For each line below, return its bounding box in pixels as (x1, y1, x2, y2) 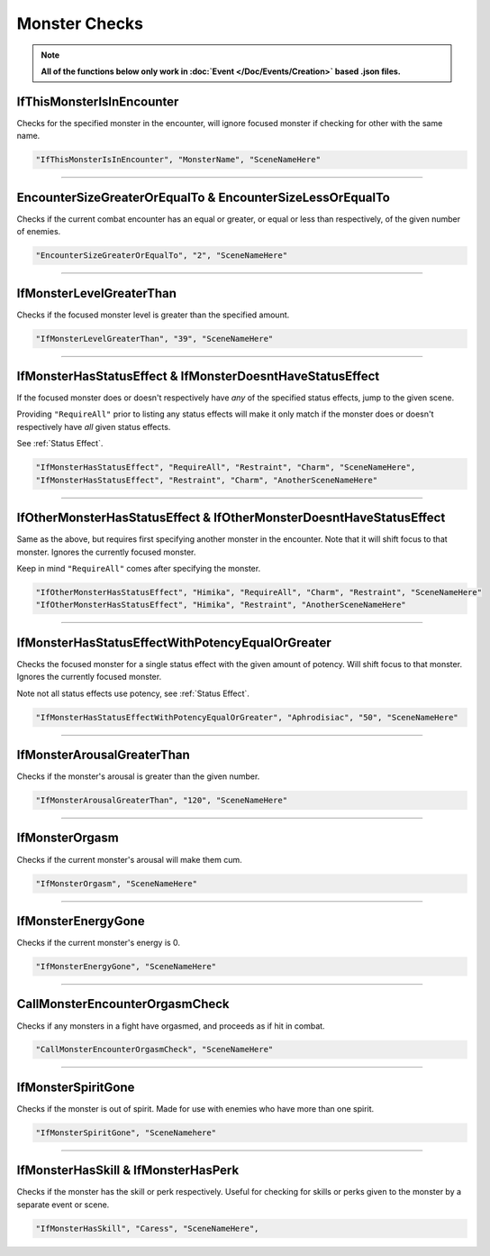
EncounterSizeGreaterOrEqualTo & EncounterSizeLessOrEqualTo (16, 189, 391, 205)
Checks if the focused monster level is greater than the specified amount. (16, 309, 290, 320)
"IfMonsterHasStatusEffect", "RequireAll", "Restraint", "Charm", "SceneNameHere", (35, 463, 416, 472)
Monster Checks (16, 14, 144, 33)
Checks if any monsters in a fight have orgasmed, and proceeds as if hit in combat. (16, 1020, 325, 1031)
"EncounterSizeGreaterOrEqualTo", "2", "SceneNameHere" (35, 251, 288, 261)
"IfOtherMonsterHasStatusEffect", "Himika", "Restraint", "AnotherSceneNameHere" (35, 600, 407, 610)
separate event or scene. (16, 1199, 110, 1210)
